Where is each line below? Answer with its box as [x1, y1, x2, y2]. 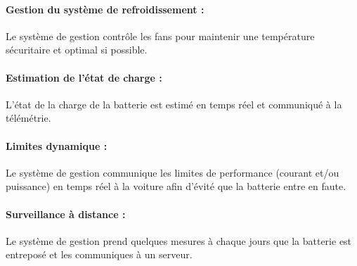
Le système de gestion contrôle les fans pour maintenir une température [6, 28, 315, 43]
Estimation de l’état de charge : [6, 70, 162, 84]
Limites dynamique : [6, 138, 108, 153]
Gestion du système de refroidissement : [6, 1, 205, 16]
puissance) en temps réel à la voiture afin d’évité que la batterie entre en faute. [6, 179, 346, 194]
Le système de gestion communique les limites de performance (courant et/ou [6, 165, 339, 179]
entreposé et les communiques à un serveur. [6, 247, 193, 262]
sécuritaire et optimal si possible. [6, 42, 148, 57]
